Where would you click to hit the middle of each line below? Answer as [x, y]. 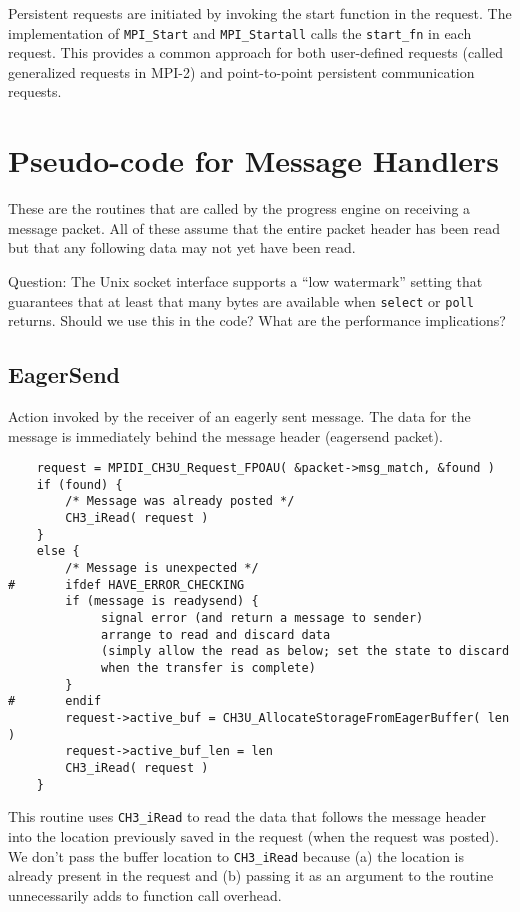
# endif [55, 701]
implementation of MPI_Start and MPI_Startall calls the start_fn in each [240, 32]
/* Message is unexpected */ [162, 568]
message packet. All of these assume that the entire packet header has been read [254, 227]
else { [58, 551]
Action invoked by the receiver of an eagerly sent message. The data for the [239, 415]
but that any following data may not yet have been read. [182, 247]
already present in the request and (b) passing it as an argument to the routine [251, 875]
